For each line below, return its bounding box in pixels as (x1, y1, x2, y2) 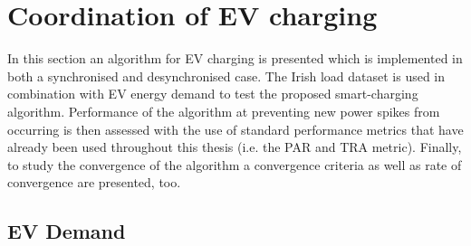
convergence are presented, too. (7, 173, 181, 192)
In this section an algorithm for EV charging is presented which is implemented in (7, 49, 463, 68)
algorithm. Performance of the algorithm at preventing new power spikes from (7, 101, 440, 120)
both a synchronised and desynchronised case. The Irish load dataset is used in (7, 66, 446, 85)
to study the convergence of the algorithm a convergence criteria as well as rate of (7, 155, 462, 174)
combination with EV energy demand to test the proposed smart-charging (7, 84, 418, 103)
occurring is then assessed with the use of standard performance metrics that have (7, 119, 464, 138)
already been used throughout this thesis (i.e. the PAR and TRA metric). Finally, (7, 137, 462, 156)
